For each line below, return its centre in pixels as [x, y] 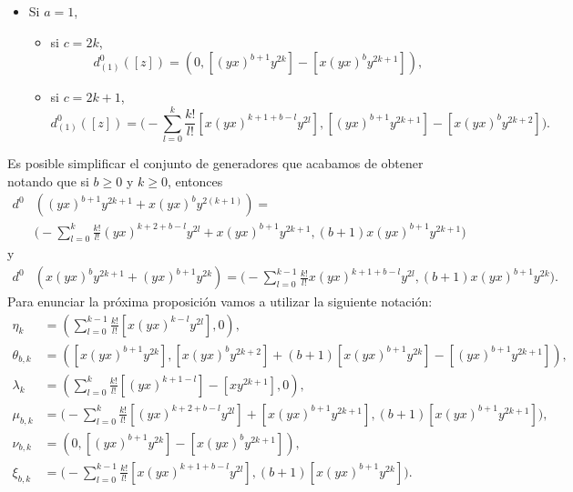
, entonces [195, 181]
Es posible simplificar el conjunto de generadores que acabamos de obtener [215, 162]
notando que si [48, 181]
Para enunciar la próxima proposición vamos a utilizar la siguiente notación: [220, 301]
